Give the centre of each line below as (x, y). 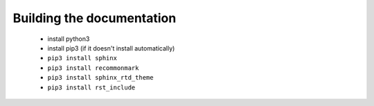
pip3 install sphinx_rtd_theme (100, 78)
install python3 (69, 39)
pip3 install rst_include (91, 87)
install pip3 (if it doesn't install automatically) (111, 48)
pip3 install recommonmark (93, 68)
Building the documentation (95, 18)
